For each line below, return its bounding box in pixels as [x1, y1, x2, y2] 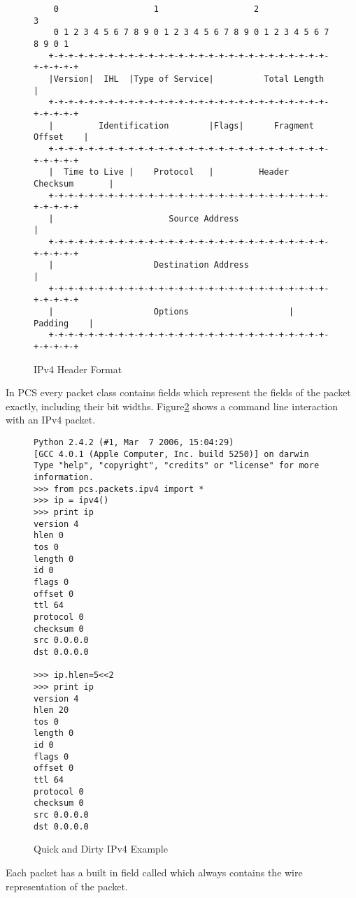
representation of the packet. [6, 878, 128, 893]
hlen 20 [34, 705, 69, 716]
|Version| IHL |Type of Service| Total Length [48, 73, 325, 84]
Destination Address [153, 260, 249, 270]
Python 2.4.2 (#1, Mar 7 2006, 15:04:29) [34, 437, 234, 448]
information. [34, 472, 94, 483]
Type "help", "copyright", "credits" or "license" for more [34, 461, 320, 471]
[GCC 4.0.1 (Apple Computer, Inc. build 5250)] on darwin [34, 449, 309, 459]
